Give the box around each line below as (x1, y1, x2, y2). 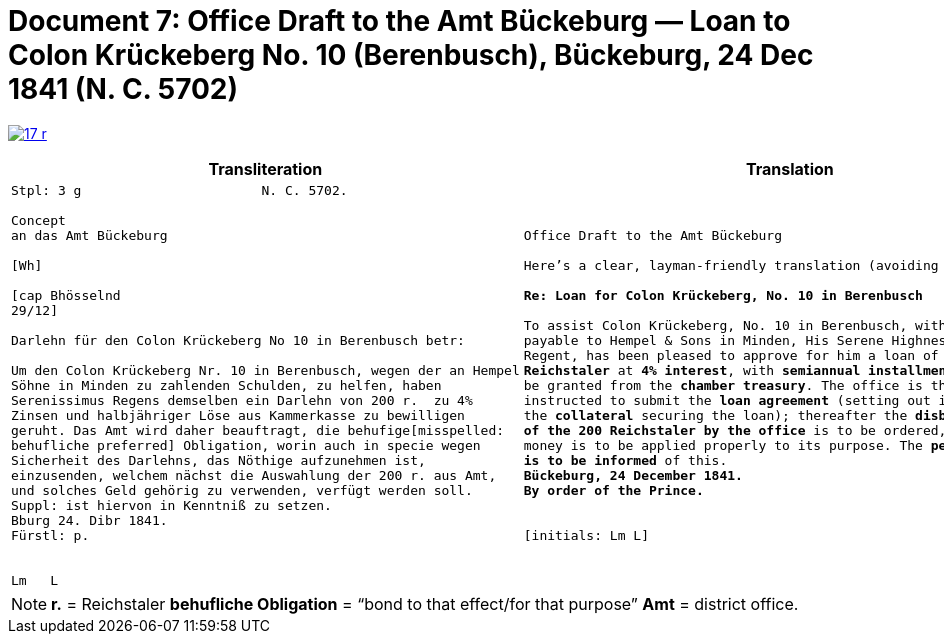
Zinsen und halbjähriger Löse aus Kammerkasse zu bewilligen (11, 407, 465, 423)
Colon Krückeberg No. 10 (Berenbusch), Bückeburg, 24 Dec (8, 38, 814, 72)
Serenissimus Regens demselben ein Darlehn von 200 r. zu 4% (11, 392, 473, 408)
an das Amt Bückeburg (11, 227, 168, 243)
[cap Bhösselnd (11, 287, 121, 303)
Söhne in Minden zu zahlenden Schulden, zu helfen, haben (11, 377, 442, 393)
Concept (11, 212, 66, 228)
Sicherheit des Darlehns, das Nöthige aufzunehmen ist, (11, 452, 426, 468)
